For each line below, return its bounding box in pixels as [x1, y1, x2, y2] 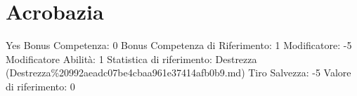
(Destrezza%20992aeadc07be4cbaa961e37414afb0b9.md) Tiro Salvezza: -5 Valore [6, 65, 351, 80]
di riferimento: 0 [6, 78, 75, 93]
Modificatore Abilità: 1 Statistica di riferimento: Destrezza [6, 51, 257, 66]
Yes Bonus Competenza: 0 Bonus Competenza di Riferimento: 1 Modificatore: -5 [6, 38, 352, 53]
